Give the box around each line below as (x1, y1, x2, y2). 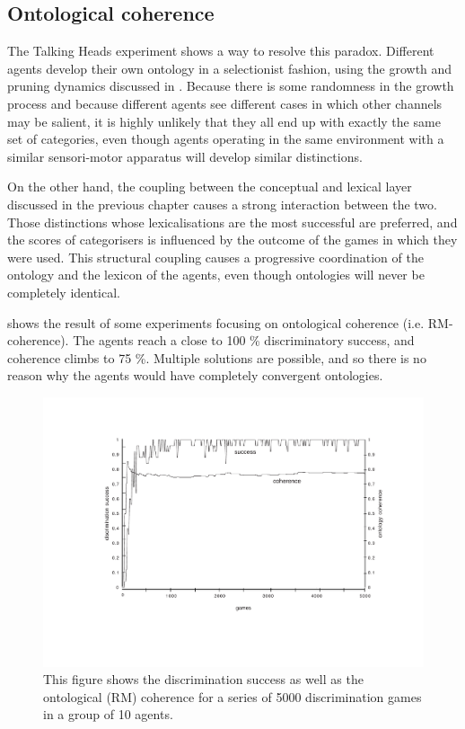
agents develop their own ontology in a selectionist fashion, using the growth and (7, 58, 452, 77)
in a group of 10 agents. (43, 705, 173, 724)
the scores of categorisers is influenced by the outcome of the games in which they (7, 230, 458, 249)
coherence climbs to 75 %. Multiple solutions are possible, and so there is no (7, 348, 426, 367)
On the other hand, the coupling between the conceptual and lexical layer (7, 177, 412, 196)
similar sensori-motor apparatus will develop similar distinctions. (7, 147, 363, 165)
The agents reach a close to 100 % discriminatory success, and (73, 331, 415, 350)
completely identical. (7, 282, 120, 301)
